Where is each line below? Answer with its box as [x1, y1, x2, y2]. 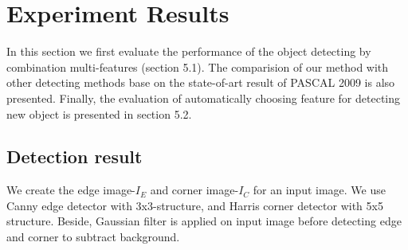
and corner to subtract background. [6, 229, 180, 245]
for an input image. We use [253, 182, 386, 198]
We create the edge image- [6, 182, 135, 198]
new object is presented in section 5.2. [6, 105, 192, 122]
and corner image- [150, 182, 239, 198]
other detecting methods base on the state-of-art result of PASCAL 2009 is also [6, 74, 395, 91]
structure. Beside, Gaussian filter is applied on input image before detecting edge [6, 213, 402, 229]
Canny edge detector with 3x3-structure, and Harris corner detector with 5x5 [6, 197, 383, 213]
